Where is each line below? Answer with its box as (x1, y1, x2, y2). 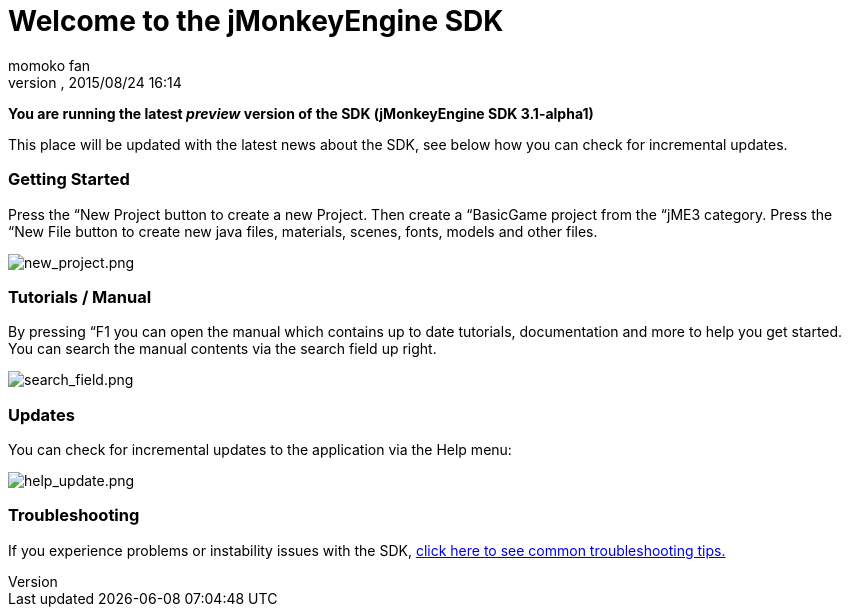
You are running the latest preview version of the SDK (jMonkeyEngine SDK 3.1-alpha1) (8, 104, 594, 122)
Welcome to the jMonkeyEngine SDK (8, 4, 504, 38)
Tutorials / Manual (8, 286, 152, 307)
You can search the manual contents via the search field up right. (8, 340, 437, 358)
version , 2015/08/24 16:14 (8, 73, 182, 91)
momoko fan (8, 56, 91, 74)
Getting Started (8, 169, 130, 190)
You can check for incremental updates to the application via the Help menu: (8, 441, 512, 458)
